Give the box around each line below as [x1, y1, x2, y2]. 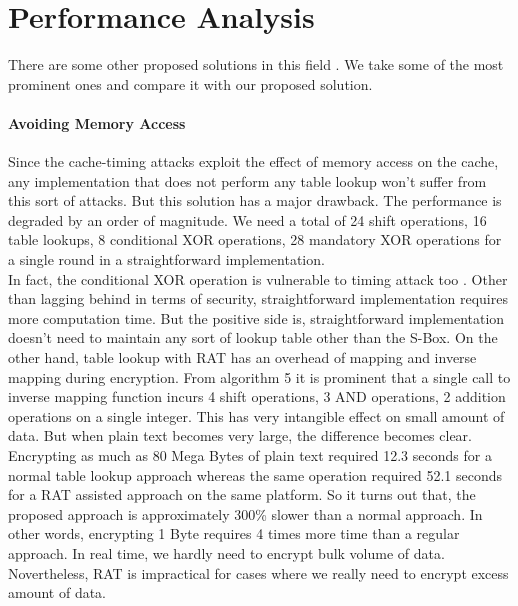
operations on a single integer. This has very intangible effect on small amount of [8, 405, 505, 426]
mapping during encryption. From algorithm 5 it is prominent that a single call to [8, 366, 511, 387]
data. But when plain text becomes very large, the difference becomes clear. [8, 425, 473, 446]
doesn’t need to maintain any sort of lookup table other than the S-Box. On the [8, 327, 498, 348]
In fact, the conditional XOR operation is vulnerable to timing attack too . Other [8, 268, 508, 289]
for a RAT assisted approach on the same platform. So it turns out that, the [8, 484, 476, 505]
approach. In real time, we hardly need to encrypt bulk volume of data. [8, 542, 445, 563]
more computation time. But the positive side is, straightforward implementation [8, 307, 505, 328]
